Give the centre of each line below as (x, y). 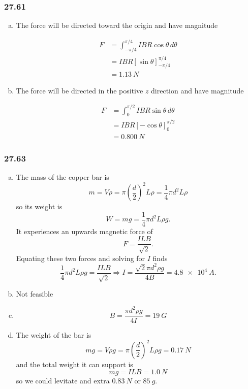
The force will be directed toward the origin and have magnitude (117, 25)
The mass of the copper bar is (63, 177)
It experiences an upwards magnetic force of (84, 231)
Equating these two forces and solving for (81, 258)
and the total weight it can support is (74, 364)
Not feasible (35, 294)
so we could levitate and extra (63, 381)
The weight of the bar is (54, 334)
